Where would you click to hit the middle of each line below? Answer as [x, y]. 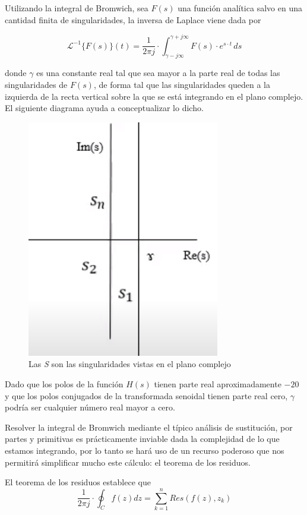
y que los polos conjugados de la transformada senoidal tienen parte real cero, [146, 395]
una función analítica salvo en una [240, 8]
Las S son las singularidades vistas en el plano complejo [130, 364]
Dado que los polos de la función [64, 384]
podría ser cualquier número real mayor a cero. [90, 407]
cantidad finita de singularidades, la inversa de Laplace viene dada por [133, 19]
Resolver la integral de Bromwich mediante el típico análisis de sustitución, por [149, 427]
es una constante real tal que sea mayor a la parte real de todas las [158, 73]
